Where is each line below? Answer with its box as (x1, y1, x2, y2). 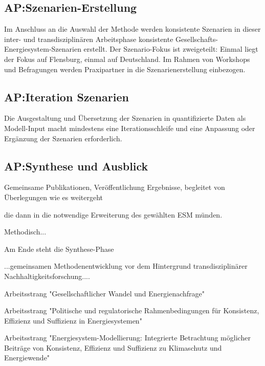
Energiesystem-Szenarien (4, 44, 81, 54)
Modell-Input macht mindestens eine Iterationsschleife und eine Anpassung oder (4, 122, 255, 133)
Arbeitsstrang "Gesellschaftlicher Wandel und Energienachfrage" (4, 288, 205, 298)
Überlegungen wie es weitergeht (4, 191, 103, 202)
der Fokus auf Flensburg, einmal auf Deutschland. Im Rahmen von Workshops (4, 53, 250, 64)
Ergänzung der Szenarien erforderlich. (4, 133, 122, 143)
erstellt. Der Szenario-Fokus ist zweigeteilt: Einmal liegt (83, 44, 258, 54)
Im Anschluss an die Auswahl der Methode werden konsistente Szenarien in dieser (4, 24, 261, 34)
